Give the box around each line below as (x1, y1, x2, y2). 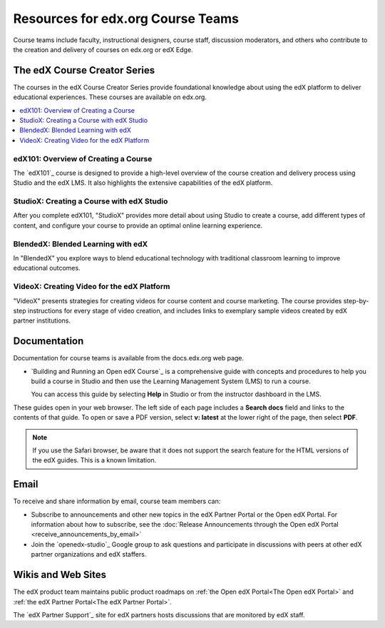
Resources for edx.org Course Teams (13, 11, 239, 26)
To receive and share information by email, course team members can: (13, 497, 221, 506)
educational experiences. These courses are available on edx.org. (13, 93, 207, 101)
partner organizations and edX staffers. (31, 550, 147, 559)
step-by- (343, 296, 369, 305)
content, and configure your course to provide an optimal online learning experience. (13, 221, 263, 230)
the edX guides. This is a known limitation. (32, 456, 157, 465)
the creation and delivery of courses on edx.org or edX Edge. (13, 45, 193, 54)
